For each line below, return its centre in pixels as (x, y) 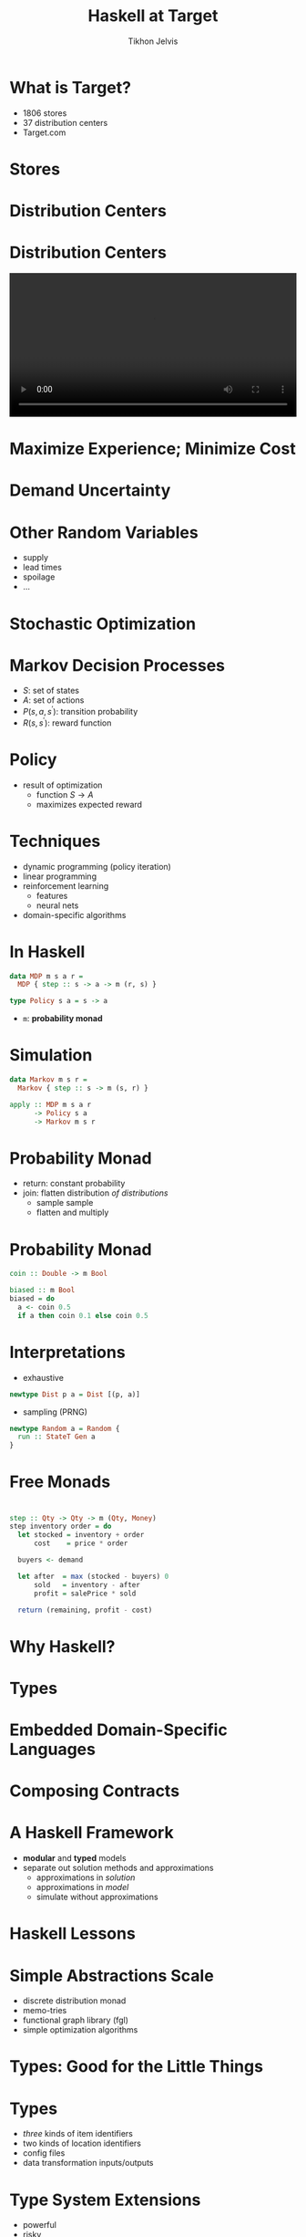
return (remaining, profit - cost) (85, 1610)
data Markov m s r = (49, 1080)
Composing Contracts (95, 1791)
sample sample (65, 1203)
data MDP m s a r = (46, 976)
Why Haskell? (62, 1646)
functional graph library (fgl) (76, 2020)
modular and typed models (74, 1858)
